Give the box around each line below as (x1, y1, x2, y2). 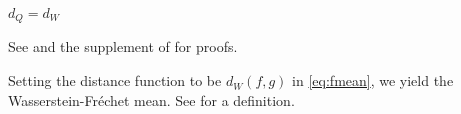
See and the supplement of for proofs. (8, 36, 238, 57)
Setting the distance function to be (8, 70, 222, 91)
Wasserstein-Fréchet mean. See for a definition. (8, 89, 295, 110)
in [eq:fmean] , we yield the (292, 70, 454, 91)
